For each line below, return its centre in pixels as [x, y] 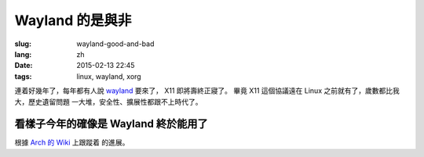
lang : [23, 54]
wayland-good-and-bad [115, 44]
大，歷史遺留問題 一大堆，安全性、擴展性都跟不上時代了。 [108, 102]
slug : [23, 44]
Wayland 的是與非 [73, 20]
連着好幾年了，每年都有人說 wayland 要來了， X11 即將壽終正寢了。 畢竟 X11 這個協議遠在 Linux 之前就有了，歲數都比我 [207, 91]
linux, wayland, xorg [109, 76]
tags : [23, 76]
